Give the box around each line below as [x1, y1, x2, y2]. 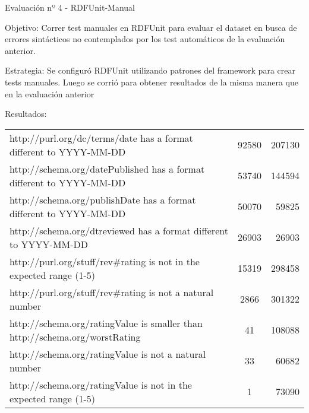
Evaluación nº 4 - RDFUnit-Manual [5, 1, 135, 13]
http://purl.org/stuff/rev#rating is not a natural [10, 285, 214, 299]
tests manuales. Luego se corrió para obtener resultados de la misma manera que [5, 75, 299, 88]
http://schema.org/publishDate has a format [10, 192, 196, 206]
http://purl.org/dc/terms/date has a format [10, 131, 193, 145]
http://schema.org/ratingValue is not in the [10, 377, 192, 392]
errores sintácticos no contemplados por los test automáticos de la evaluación [5, 33, 285, 45]
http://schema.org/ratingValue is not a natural [10, 347, 206, 361]
